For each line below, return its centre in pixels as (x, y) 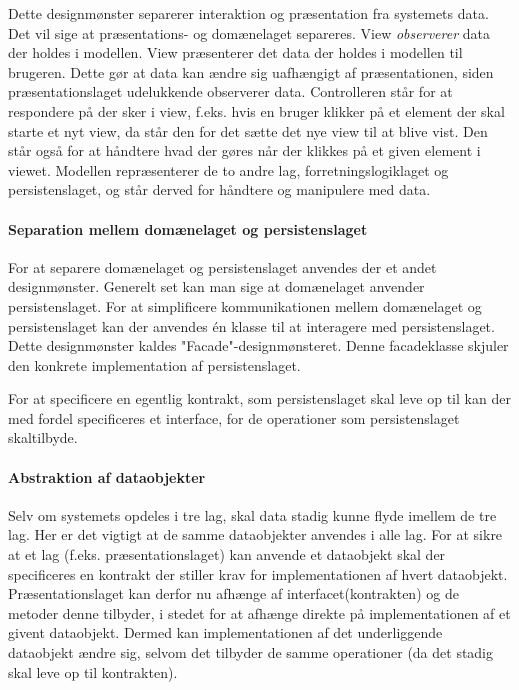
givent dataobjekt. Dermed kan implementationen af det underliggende (225, 632)
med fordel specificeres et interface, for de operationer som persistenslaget (234, 417)
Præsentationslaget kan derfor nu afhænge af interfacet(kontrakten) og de (233, 593)
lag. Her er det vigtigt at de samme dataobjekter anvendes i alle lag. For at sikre (255, 534)
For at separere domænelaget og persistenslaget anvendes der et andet (222, 266)
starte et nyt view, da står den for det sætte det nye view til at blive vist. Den (248, 130)
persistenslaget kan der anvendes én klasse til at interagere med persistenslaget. (251, 325)
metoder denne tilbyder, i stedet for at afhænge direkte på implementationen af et (259, 612)
